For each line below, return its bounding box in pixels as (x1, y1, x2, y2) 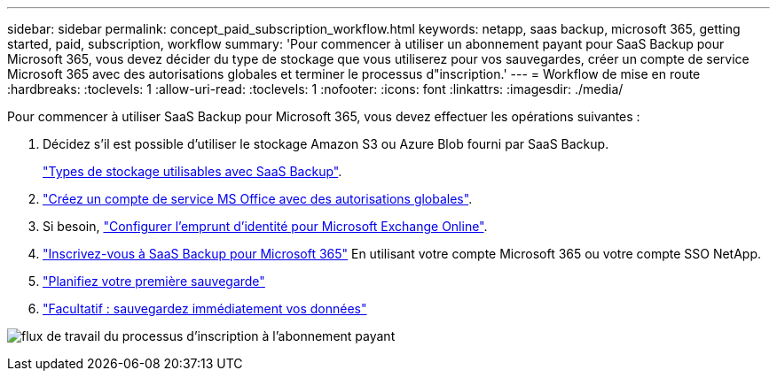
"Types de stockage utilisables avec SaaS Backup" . (43, 164, 342, 179)
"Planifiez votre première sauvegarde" (43, 274, 265, 289)
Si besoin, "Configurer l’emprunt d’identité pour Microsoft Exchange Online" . (43, 219, 488, 234)
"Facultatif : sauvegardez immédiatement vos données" (43, 301, 367, 316)
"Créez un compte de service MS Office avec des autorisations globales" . (43, 191, 473, 206)
